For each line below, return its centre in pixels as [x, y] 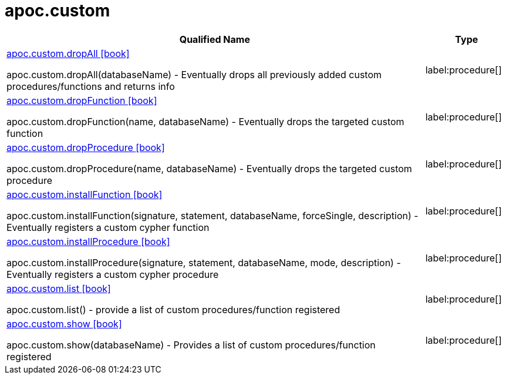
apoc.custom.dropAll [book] [68, 53]
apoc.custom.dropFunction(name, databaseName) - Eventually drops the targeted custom [205, 121]
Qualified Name [215, 39]
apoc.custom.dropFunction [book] [82, 100]
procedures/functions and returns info [91, 86]
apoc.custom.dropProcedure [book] [86, 147]
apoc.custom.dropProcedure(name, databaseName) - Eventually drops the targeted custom [209, 168]
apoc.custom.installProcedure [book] [88, 241]
